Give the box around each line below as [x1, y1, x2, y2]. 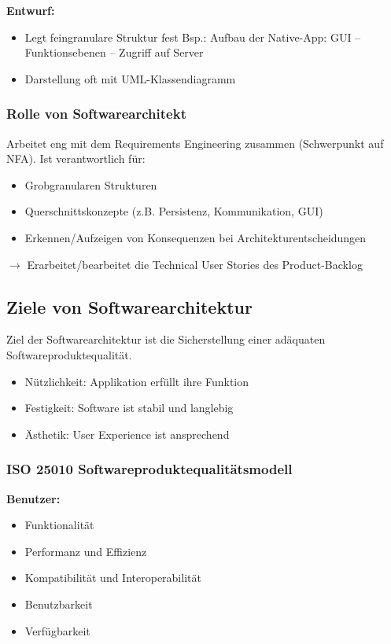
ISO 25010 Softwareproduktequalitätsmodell [6, 459, 293, 479]
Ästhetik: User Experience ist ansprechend [24, 425, 230, 442]
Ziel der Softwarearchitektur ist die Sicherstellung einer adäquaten [6, 331, 326, 348]
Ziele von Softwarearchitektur [6, 294, 253, 318]
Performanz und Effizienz [24, 543, 147, 559]
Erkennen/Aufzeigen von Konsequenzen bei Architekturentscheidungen [24, 229, 367, 245]
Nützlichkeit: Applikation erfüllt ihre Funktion [24, 373, 249, 389]
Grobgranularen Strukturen [24, 176, 157, 193]
